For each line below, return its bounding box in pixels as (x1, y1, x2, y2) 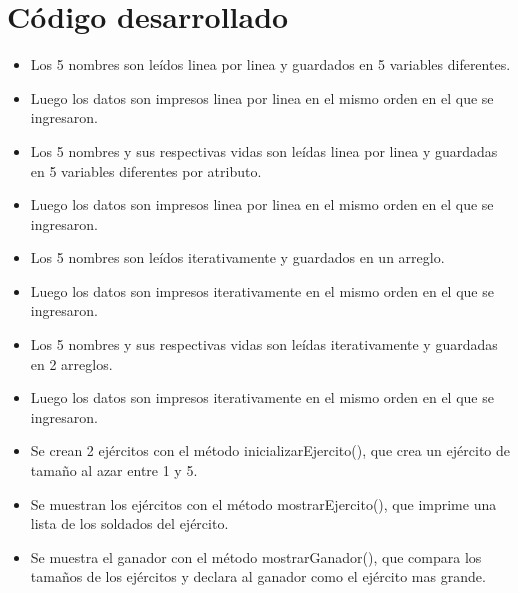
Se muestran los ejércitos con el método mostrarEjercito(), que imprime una (30, 493, 497, 514)
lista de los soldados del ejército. (30, 513, 229, 534)
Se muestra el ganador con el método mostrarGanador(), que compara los (30, 546, 482, 567)
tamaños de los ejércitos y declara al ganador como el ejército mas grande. (30, 566, 486, 587)
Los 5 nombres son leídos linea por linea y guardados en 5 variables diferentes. (30, 54, 511, 75)
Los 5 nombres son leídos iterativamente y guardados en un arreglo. (30, 247, 445, 268)
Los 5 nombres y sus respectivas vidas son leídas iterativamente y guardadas (30, 334, 498, 355)
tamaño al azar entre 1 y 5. (30, 460, 198, 481)
